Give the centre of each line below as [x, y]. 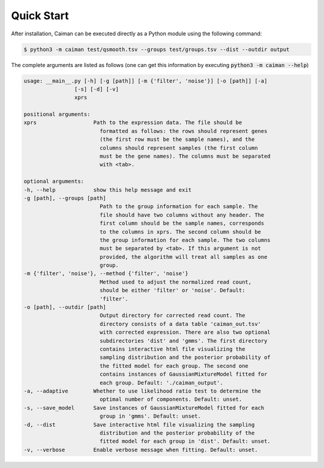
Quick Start [40, 16]
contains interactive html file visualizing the [172, 349]
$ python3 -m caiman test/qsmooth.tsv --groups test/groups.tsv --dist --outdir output [157, 49]
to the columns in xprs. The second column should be [180, 232]
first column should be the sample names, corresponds [182, 224]
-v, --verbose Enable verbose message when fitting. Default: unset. [141, 450]
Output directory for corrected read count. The [172, 315]
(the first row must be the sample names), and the [177, 140]
